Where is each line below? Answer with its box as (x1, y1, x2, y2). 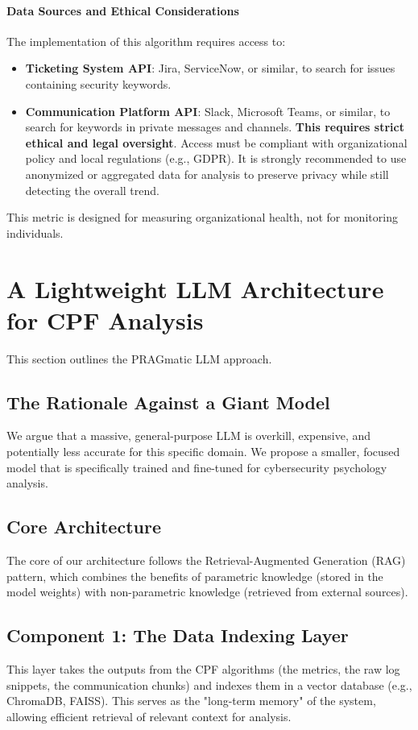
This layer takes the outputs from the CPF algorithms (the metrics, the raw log (6, 661, 400, 677)
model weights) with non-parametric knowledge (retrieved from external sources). (6, 583, 408, 600)
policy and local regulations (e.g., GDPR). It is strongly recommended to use (25, 150, 407, 167)
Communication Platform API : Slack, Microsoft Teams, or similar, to (25, 102, 391, 119)
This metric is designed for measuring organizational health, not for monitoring (6, 209, 398, 226)
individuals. (6, 224, 64, 241)
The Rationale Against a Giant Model (6, 389, 330, 414)
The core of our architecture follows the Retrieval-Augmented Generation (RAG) (6, 552, 406, 569)
